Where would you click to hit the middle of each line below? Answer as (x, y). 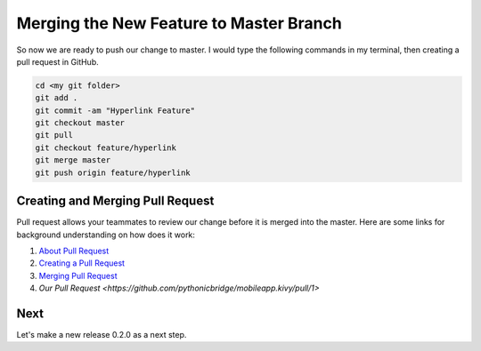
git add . (57, 98)
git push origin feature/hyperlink (113, 172)
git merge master (73, 160)
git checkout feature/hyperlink (106, 148)
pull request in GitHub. (57, 61)
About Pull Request (74, 251)
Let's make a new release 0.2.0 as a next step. (102, 335)
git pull (54, 135)
